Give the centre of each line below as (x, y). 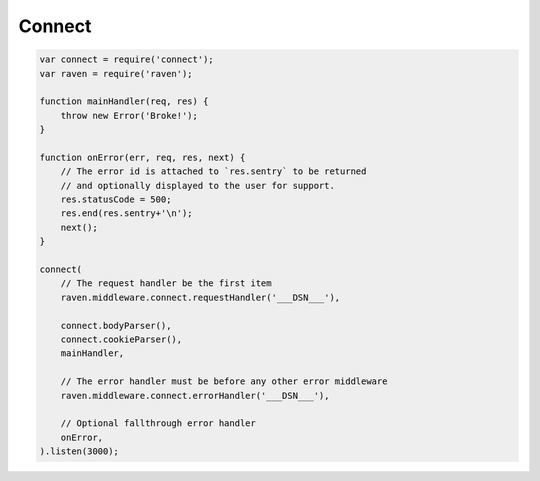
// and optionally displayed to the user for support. (197, 185)
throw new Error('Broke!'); (129, 115)
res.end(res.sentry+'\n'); (127, 213)
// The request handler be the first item (166, 283)
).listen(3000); (79, 451)
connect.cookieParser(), (121, 339)
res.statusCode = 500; (116, 199)
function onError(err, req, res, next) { (142, 157)
